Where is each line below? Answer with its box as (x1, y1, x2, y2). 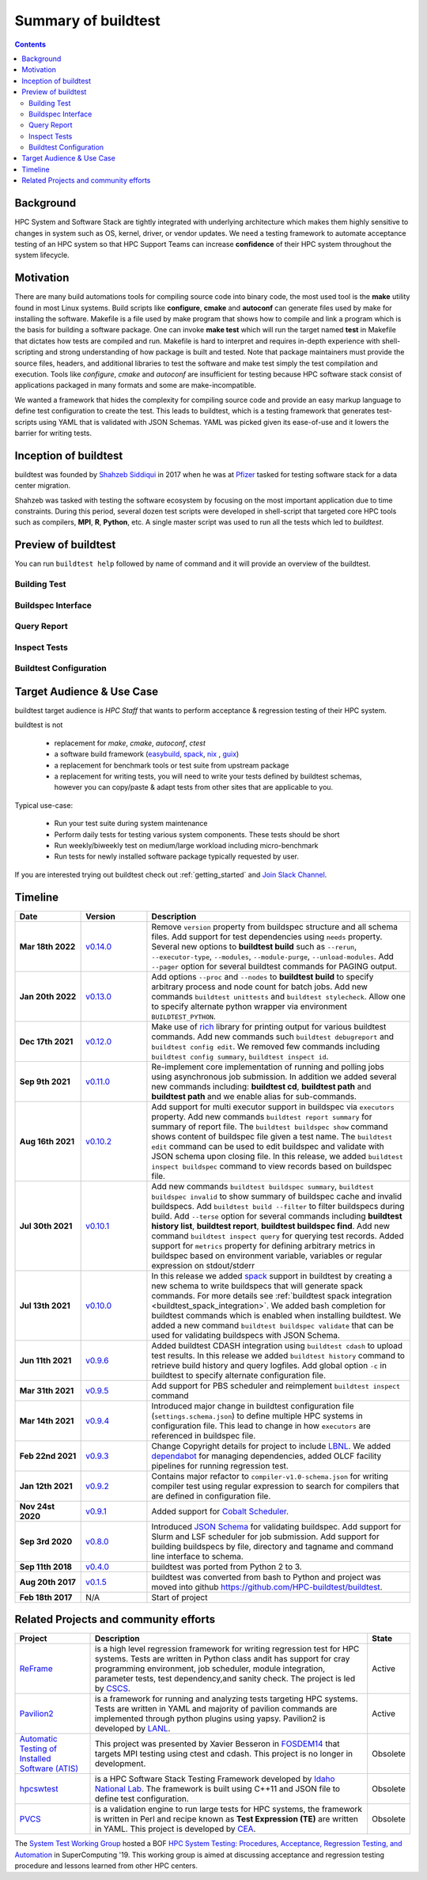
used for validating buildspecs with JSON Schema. (151, 1329, 340, 1340)
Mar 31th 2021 (19, 1385, 74, 1396)
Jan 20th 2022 (19, 991, 77, 1002)
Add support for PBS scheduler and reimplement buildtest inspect (151, 1380, 401, 1391)
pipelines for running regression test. (151, 1460, 289, 1471)
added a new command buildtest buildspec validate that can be (151, 1320, 395, 1331)
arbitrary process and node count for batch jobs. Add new (151, 981, 368, 992)
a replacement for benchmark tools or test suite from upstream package (54, 760, 289, 770)
